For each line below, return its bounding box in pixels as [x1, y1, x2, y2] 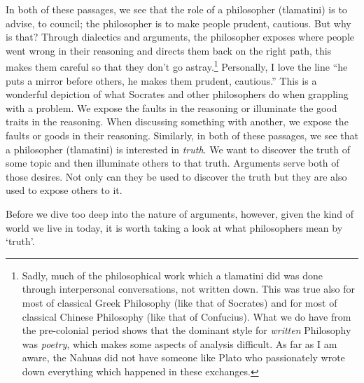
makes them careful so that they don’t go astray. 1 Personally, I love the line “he [6, 57, 348, 74]
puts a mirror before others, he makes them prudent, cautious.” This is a [6, 73, 317, 88]
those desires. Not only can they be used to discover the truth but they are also [6, 169, 347, 183]
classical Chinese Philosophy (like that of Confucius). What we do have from [22, 309, 351, 323]
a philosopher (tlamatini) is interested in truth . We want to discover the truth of [6, 141, 350, 156]
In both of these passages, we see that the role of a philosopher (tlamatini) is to [6, 2, 347, 16]
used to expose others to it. [6, 183, 122, 197]
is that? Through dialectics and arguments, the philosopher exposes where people [6, 29, 355, 44]
